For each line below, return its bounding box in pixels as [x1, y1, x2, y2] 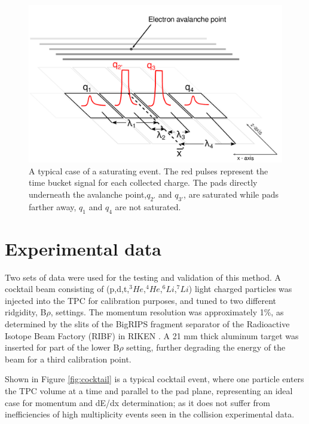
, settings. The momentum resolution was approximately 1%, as [50, 306, 284, 318]
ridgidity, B [5, 306, 47, 318]
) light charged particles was [188, 282, 292, 295]
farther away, [29, 200, 77, 213]
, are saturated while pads [183, 188, 279, 200]
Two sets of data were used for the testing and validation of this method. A [5, 271, 282, 283]
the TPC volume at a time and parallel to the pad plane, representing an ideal [5, 385, 293, 397]
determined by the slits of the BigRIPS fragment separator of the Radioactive [5, 318, 290, 330]
